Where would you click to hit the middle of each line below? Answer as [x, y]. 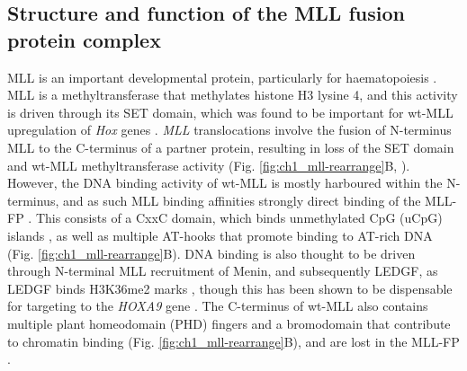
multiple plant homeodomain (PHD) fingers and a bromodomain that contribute [229, 323]
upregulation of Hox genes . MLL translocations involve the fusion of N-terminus [229, 130]
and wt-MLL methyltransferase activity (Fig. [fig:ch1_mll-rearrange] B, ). [209, 165]
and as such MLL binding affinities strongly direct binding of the [242, 200]
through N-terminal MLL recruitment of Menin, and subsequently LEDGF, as [223, 271]
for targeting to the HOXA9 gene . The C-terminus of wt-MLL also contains [218, 306]
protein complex [84, 39]
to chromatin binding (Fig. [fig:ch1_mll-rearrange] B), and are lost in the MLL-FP [233, 341]
